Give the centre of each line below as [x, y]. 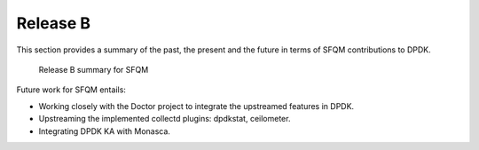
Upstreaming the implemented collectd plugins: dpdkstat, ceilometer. [165, 119]
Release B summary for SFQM [94, 69]
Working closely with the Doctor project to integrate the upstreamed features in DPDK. [196, 106]
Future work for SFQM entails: [71, 90]
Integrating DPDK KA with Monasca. [104, 131]
